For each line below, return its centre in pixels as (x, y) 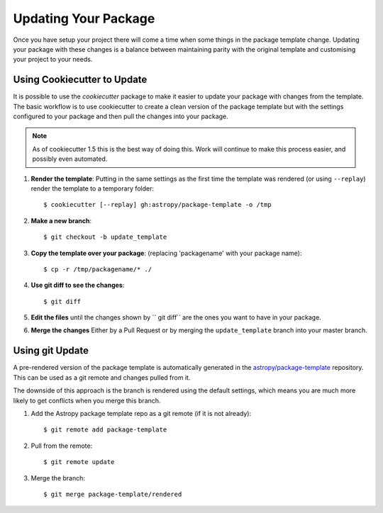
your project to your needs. (53, 60)
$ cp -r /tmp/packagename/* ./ (98, 269)
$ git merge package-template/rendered (113, 494)
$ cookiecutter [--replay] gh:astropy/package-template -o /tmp (158, 205)
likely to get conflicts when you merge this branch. (87, 400)
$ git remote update (79, 462)
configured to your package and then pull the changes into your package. (121, 116)
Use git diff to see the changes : (78, 285)
